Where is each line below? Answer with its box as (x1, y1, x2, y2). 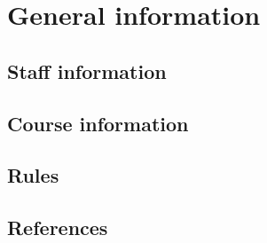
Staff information (7, 57, 167, 84)
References (7, 214, 108, 241)
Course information (7, 109, 189, 137)
